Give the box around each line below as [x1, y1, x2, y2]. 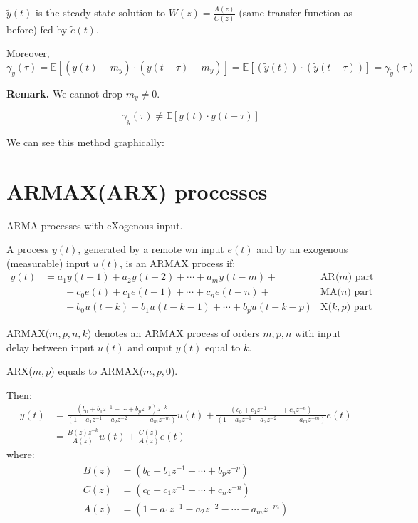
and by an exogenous [256, 242, 348, 257]
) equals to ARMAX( [51, 363, 144, 378]
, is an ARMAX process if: [120, 255, 236, 270]
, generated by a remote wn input [78, 242, 224, 257]
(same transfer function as [239, 5, 352, 20]
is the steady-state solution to [36, 5, 165, 20]
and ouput [127, 339, 173, 354]
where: [6, 447, 35, 462]
